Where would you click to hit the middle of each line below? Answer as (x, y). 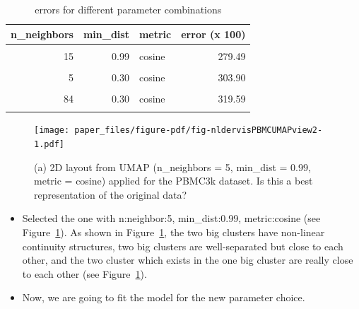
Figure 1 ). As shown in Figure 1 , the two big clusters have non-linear (173, 232)
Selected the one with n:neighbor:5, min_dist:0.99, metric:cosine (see (171, 218)
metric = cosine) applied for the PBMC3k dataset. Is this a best (173, 181)
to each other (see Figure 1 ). (84, 273)
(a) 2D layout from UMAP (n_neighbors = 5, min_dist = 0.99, (172, 167)
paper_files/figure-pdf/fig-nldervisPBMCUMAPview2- (199, 130)
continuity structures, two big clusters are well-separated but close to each (183, 246)
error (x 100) (213, 34)
